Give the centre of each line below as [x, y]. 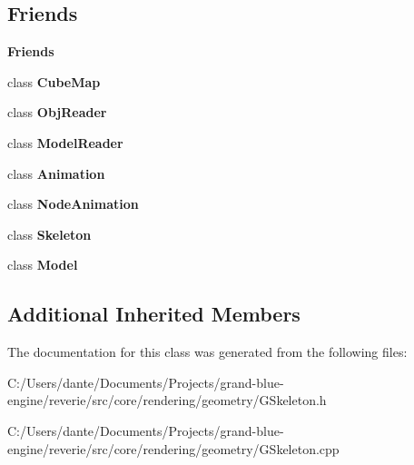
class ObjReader [57, 112]
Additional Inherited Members [154, 314]
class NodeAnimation [73, 204]
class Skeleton [49, 234]
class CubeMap [54, 81]
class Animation [56, 173]
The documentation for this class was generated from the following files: [207, 352]
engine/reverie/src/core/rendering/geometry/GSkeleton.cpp [173, 448]
